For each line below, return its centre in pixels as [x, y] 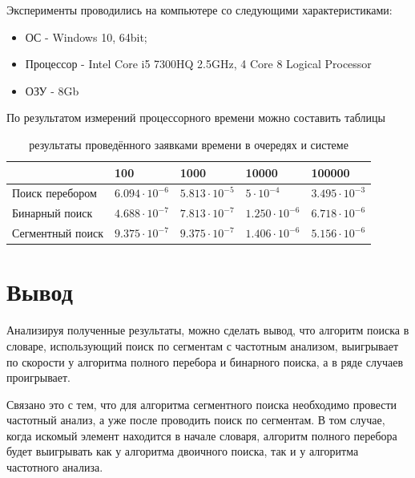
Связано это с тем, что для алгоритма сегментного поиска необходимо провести [202, 404]
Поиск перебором [54, 193]
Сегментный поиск [58, 233]
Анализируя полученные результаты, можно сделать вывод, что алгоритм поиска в [208, 330]
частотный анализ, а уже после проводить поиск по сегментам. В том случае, [196, 420]
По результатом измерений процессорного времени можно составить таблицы [196, 117]
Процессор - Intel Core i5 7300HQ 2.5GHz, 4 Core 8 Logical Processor [198, 64]
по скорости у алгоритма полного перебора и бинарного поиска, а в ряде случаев [205, 361]
